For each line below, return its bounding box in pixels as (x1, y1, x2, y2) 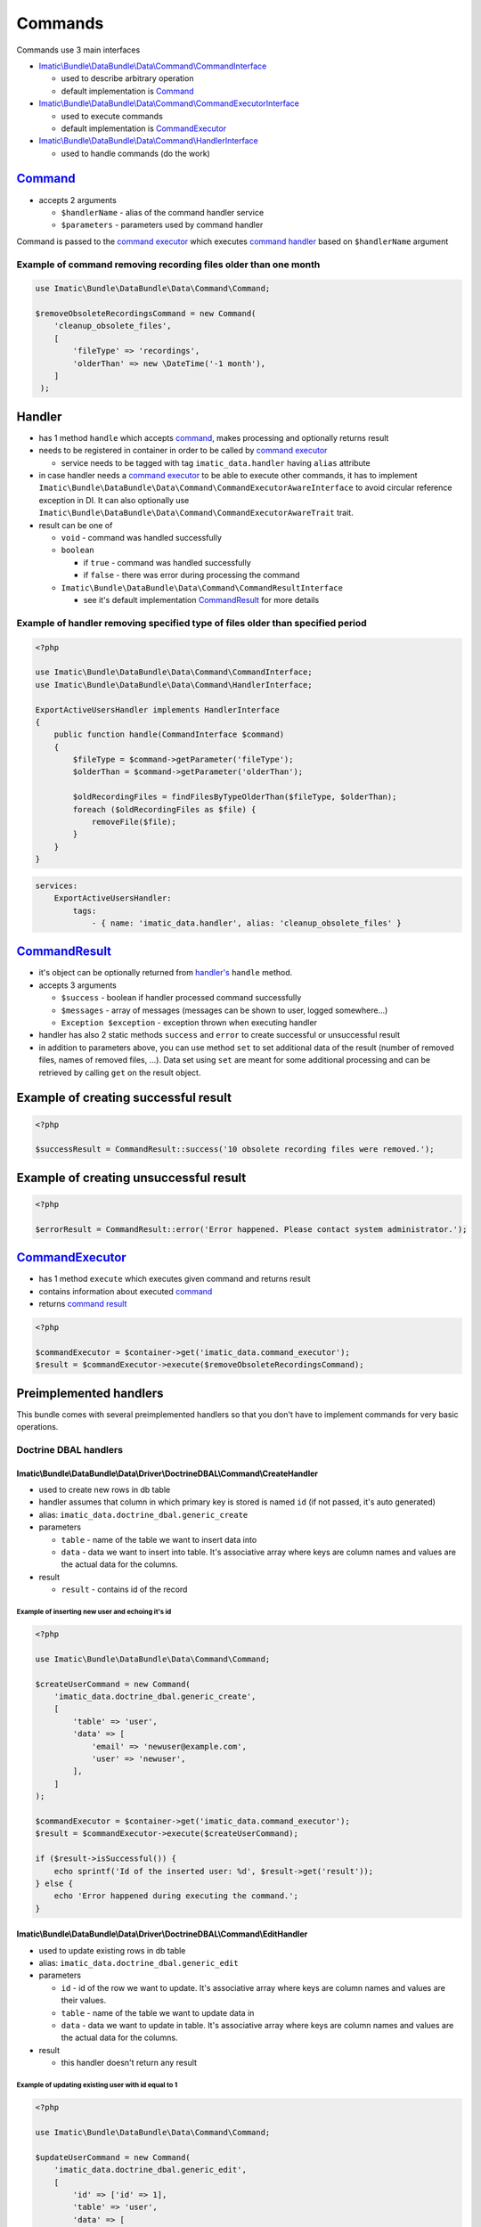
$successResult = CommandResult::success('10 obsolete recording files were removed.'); (35, 1145, 436, 1154)
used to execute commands (61, 110, 164, 121)
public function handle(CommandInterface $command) (53, 730, 285, 739)
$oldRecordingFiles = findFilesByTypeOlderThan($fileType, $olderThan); (72, 792, 397, 802)
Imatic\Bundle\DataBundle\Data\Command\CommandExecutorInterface (38, 98, 300, 109)
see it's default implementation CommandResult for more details (83, 595, 320, 605)
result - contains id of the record (61, 1584, 188, 1595)
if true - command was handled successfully (83, 557, 251, 567)
